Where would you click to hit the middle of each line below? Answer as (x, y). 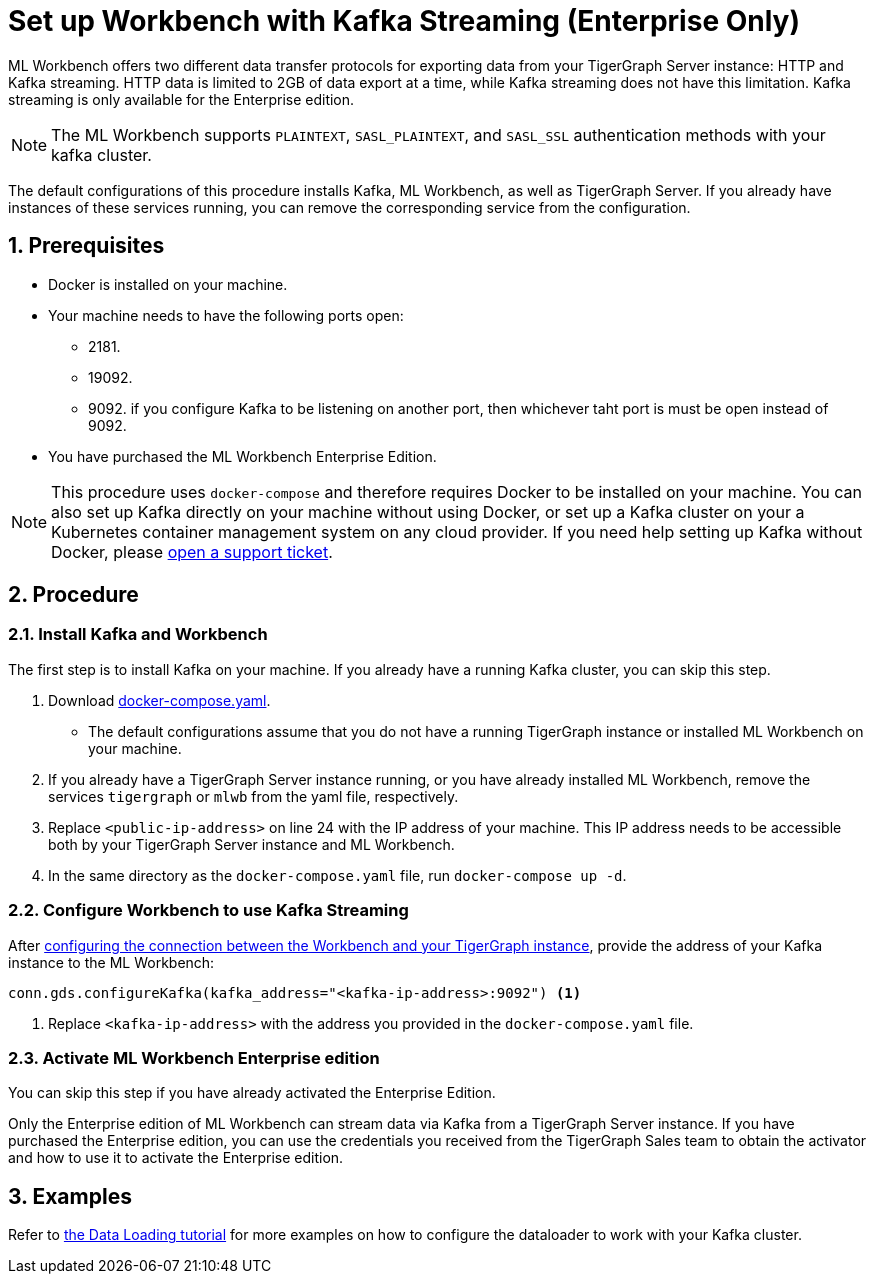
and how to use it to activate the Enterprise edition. (176, 1158)
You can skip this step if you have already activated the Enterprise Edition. (252, 1093)
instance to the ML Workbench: (111, 962)
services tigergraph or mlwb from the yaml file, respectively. (253, 796)
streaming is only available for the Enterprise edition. (181, 99)
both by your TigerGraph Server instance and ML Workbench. (251, 844)
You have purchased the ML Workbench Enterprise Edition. (242, 456)
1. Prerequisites (86, 246)
